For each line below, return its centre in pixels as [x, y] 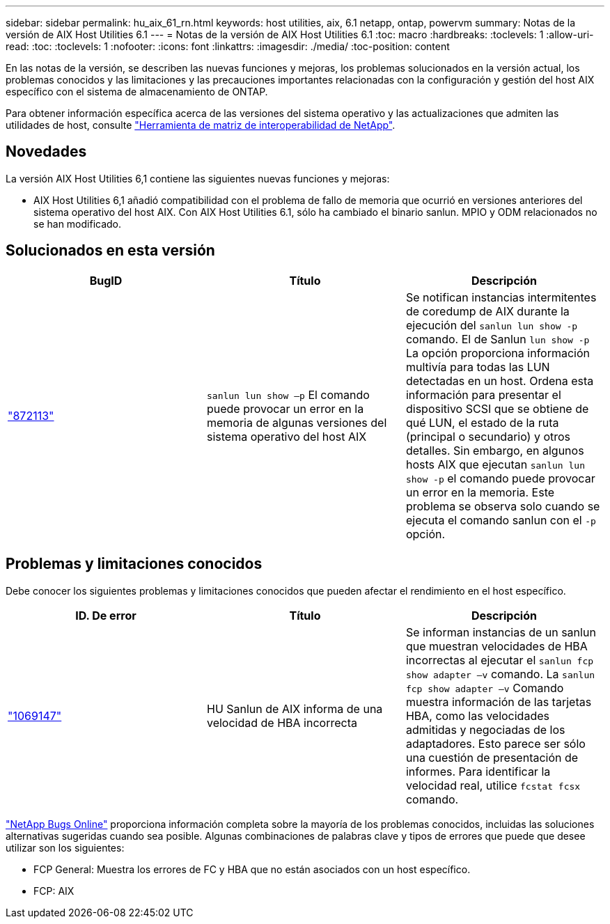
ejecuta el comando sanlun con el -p [501, 520]
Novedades [46, 152]
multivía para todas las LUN [478, 367]
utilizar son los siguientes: [65, 847]
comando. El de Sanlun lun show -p [498, 339]
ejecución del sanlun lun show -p [492, 325]
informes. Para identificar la [478, 771]
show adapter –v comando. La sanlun [500, 674]
